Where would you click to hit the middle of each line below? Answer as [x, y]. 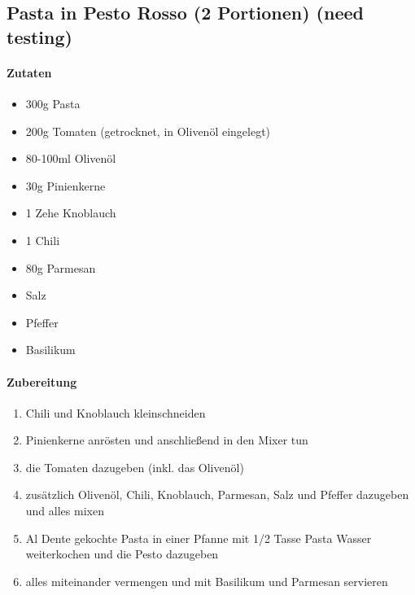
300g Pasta [53, 103]
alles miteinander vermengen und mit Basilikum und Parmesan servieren [207, 581]
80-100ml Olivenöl [71, 158]
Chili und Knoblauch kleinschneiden [116, 412]
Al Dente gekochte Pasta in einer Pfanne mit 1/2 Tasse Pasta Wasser [199, 538]
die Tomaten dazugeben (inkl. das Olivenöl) [135, 467]
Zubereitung [42, 381]
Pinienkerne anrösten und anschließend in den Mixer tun [167, 440]
